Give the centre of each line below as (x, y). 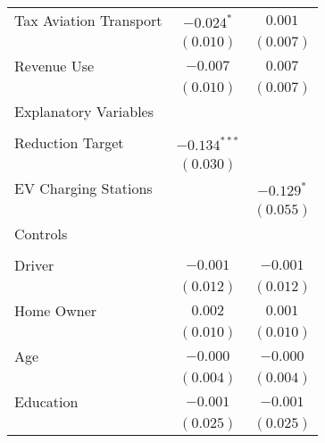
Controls (41, 234)
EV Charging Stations (83, 188)
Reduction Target (69, 142)
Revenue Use (54, 66)
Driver (34, 265)
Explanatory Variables (84, 111)
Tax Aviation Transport (88, 20)
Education (46, 401)
